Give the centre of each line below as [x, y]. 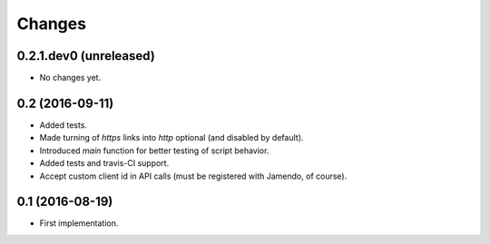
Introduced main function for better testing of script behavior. [154, 151]
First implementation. [79, 223]
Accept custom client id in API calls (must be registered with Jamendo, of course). [193, 176]
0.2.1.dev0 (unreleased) [86, 56]
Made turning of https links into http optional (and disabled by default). [171, 138]
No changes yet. [70, 78]
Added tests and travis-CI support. [104, 163]
